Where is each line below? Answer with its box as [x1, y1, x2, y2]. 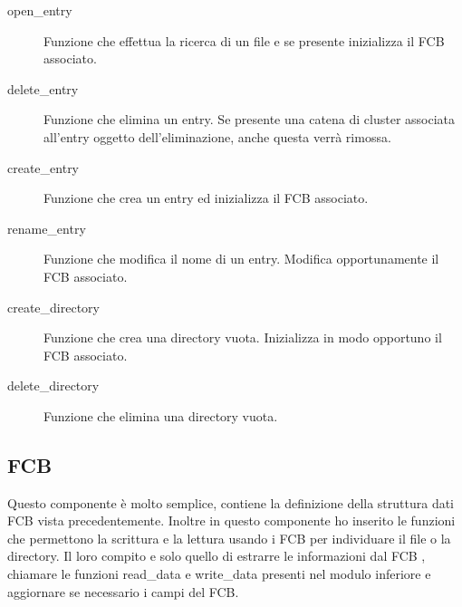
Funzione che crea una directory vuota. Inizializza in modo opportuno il [43, 328, 442, 347]
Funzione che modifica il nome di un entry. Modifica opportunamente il [43, 249, 439, 268]
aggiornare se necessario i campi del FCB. [7, 582, 239, 601]
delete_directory [7, 376, 100, 395]
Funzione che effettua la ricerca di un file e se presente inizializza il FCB [43, 31, 445, 50]
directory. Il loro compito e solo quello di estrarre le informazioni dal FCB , [7, 546, 426, 565]
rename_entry [7, 218, 86, 237]
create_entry [7, 158, 80, 177]
